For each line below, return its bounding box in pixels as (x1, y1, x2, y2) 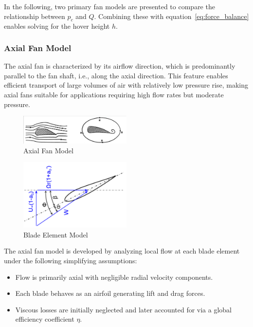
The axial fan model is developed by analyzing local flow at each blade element (4, 246, 240, 256)
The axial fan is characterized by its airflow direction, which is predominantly (4, 61, 235, 71)
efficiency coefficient (15, 314, 74, 324)
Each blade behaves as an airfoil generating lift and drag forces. (15, 288, 205, 298)
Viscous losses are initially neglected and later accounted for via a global (15, 304, 232, 314)
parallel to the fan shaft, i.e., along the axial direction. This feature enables (4, 70, 228, 80)
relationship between (4, 11, 65, 21)
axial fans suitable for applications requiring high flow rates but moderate (4, 89, 224, 99)
